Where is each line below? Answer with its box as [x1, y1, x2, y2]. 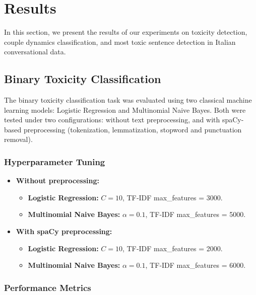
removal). [4, 134, 33, 144]
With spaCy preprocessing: [16, 226, 112, 237]
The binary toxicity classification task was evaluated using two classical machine [4, 95, 252, 105]
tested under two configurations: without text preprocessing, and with [4, 114, 220, 125]
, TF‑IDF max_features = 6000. [145, 260, 246, 270]
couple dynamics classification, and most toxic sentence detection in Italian [4, 36, 236, 47]
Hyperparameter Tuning [4, 156, 105, 168]
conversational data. [4, 46, 66, 57]
